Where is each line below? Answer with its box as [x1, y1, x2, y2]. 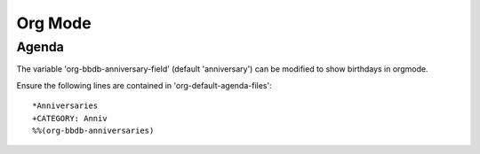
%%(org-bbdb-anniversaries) [32, 125, 155, 135]
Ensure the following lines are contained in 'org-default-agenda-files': [16, 80, 272, 90]
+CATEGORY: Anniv [32, 113, 108, 123]
